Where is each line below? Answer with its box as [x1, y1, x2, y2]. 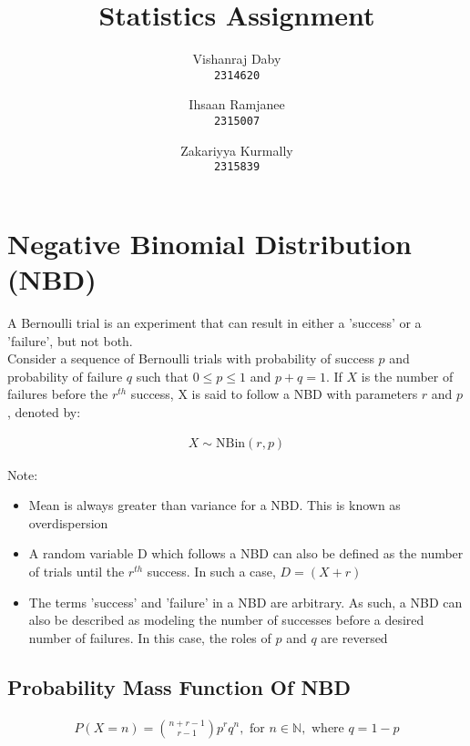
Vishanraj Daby [192, 49, 281, 68]
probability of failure [7, 366, 123, 385]
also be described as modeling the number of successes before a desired [28, 610, 424, 629]
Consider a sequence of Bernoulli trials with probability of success [7, 349, 374, 368]
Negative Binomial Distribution [7, 224, 412, 261]
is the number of [361, 366, 454, 385]
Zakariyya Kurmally [180, 140, 293, 159]
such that [136, 366, 189, 385]
